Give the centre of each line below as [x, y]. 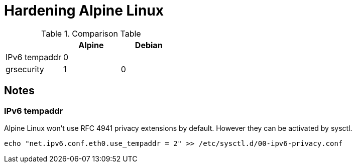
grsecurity [25, 69]
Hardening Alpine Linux [84, 11]
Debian [149, 45]
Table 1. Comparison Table [91, 33]
